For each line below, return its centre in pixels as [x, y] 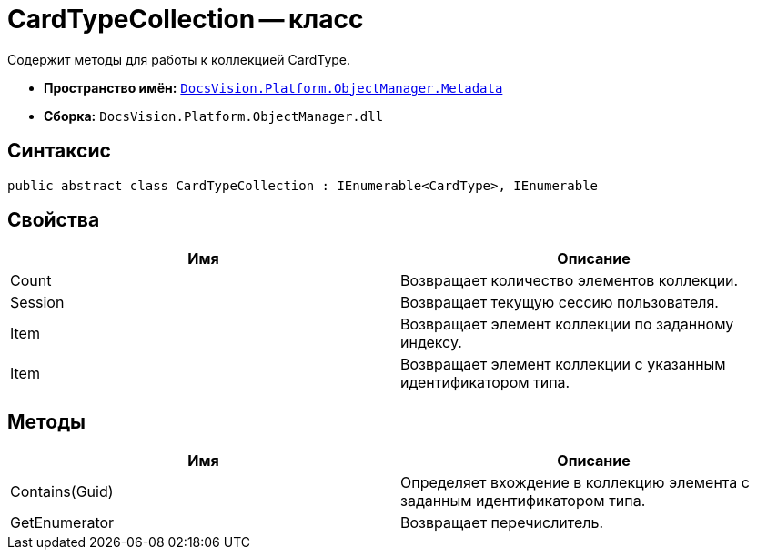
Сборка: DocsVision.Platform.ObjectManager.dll [214, 116]
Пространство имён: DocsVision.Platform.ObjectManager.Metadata [273, 87]
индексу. [431, 343]
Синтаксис [59, 151]
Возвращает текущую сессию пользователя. [560, 303]
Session [37, 303]
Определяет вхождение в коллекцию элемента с [575, 483]
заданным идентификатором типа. [523, 501]
